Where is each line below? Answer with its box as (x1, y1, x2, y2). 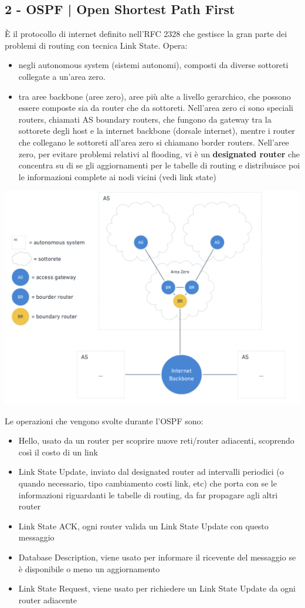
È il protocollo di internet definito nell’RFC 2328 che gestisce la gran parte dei (5, 28, 287, 40)
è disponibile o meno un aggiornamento (18, 562, 160, 575)
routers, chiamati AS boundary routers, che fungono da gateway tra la (18, 113, 272, 125)
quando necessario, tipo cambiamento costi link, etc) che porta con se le (18, 477, 277, 489)
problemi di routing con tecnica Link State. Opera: (5, 39, 188, 51)
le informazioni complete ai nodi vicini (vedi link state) (18, 170, 216, 183)
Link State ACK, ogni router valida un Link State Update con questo (18, 519, 269, 532)
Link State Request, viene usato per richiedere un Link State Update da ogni (18, 582, 296, 595)
